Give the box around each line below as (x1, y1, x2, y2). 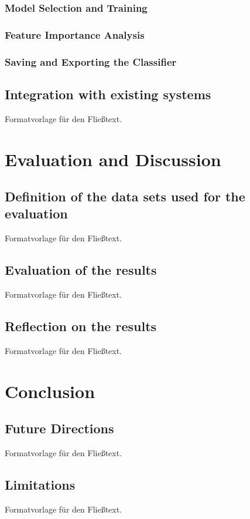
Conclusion (5, 379, 95, 403)
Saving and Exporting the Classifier (5, 54, 177, 69)
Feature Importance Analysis (5, 27, 145, 42)
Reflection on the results (5, 317, 157, 335)
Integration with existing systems (5, 85, 211, 103)
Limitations (5, 476, 76, 494)
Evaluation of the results (5, 261, 157, 279)
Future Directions (5, 419, 114, 437)
